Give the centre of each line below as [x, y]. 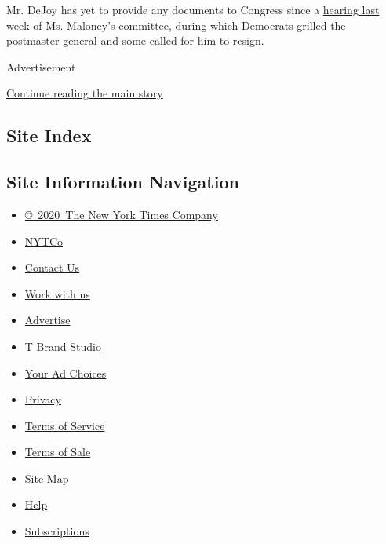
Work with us [57, 293]
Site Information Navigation [123, 182]
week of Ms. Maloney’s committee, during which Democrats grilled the [176, 25]
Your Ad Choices [66, 372]
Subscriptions [57, 531]
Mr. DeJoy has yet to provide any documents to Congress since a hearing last [193, 9]
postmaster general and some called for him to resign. [135, 40]
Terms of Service [65, 425]
